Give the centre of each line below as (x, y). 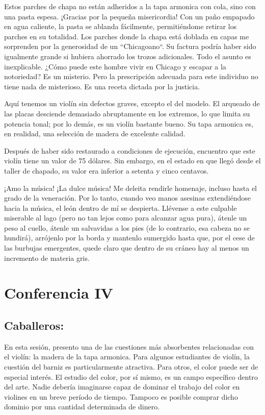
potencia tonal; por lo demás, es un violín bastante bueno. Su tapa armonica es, (129, 123)
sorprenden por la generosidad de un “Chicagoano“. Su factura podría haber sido (130, 46)
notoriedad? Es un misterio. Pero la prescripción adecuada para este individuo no (131, 76)
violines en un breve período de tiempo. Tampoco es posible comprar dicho (121, 396)
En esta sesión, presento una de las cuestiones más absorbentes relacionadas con (129, 346)
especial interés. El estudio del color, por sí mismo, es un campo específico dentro (131, 376)
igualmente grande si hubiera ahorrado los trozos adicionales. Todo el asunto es (128, 56)
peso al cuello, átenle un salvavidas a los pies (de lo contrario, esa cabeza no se (127, 227)
